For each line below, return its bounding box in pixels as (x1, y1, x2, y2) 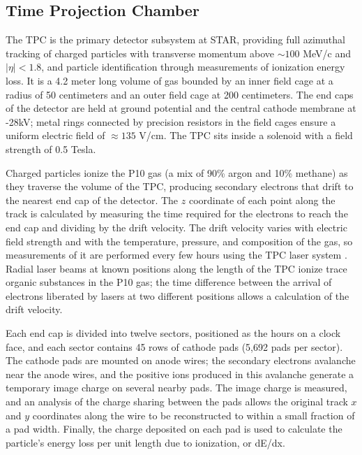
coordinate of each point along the (188, 192, 335, 207)
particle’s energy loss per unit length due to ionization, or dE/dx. (6, 435, 285, 449)
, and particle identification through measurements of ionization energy (41, 59, 345, 74)
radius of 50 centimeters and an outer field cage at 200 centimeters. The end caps (6, 87, 354, 101)
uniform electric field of (6, 128, 105, 143)
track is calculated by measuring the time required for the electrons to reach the (6, 206, 348, 221)
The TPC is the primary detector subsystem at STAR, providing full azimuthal (6, 32, 345, 47)
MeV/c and (303, 45, 352, 60)
